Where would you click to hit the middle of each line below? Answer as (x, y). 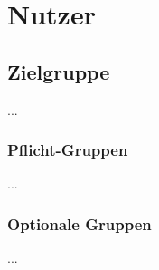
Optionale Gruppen (79, 223)
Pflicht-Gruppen (68, 150)
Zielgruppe (59, 71)
